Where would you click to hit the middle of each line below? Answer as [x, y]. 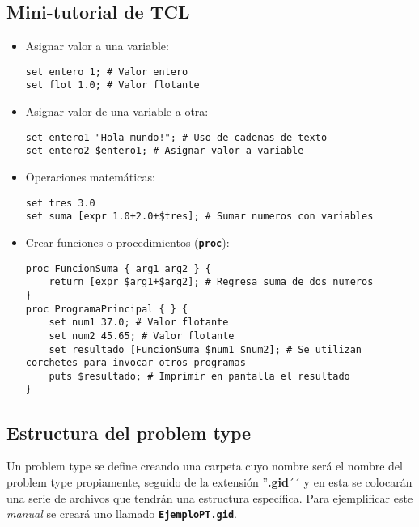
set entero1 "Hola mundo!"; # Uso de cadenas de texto [176, 137]
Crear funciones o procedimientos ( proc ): [127, 242]
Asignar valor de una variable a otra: [117, 111]
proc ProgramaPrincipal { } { [107, 309]
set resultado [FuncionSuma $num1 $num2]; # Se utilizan [205, 349]
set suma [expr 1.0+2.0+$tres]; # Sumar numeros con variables [199, 217]
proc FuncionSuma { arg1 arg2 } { [118, 268]
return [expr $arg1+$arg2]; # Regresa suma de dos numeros [211, 282]
